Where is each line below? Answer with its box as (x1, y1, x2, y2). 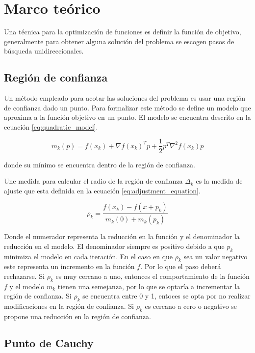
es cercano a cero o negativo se (145, 301, 237, 311)
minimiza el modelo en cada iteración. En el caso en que (4, 251, 173, 261)
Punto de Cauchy (4, 335, 94, 350)
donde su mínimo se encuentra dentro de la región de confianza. (4, 159, 195, 169)
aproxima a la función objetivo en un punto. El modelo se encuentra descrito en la (4, 112, 251, 122)
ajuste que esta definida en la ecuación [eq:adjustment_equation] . (4, 185, 201, 195)
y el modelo (9, 281, 45, 291)
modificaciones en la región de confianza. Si (4, 301, 134, 311)
